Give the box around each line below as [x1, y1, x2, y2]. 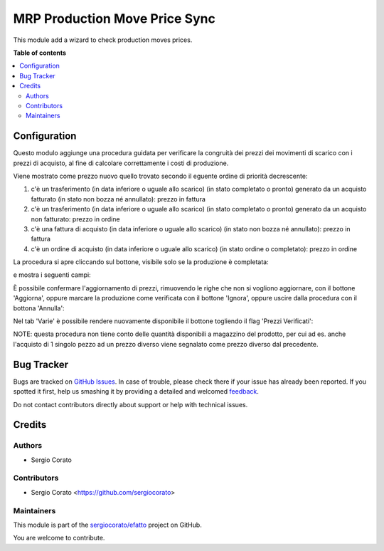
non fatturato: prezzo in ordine [31, 214, 120, 224]
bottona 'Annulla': [13, 303, 65, 313]
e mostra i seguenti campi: [13, 271, 92, 279]
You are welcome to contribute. [13, 534, 105, 542]
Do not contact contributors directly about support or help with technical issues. [13, 400, 248, 409]
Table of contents [13, 48, 67, 57]
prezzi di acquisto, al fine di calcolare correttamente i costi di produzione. [13, 159, 229, 167]
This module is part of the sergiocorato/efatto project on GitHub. [13, 520, 202, 529]
